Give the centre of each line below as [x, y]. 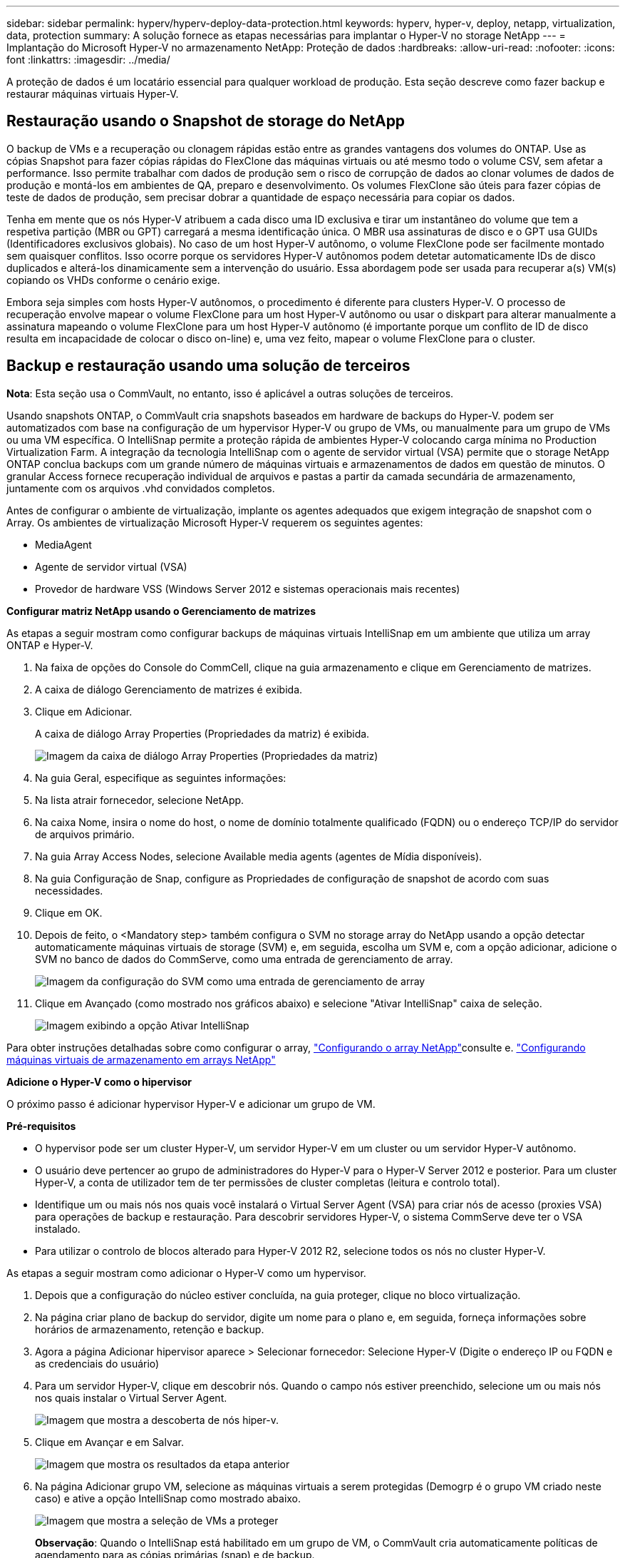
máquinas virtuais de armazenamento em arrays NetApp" [141, 1059]
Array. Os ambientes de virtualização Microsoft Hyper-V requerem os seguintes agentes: [215, 522]
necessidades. [69, 890]
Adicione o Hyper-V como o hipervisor [99, 1081]
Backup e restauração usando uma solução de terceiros [208, 366]
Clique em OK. [69, 912]
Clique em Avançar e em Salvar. [110, 1442]
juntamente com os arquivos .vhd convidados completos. [141, 488]
